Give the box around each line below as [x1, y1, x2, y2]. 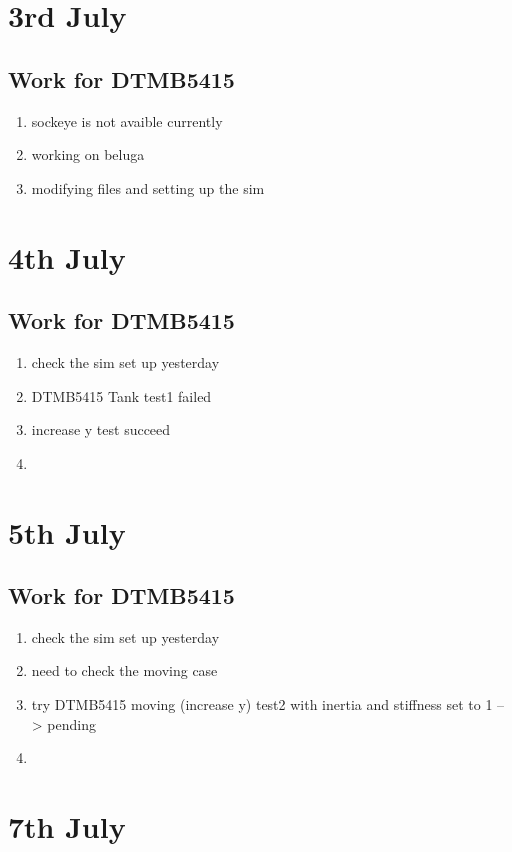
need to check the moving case [31, 660, 218, 681]
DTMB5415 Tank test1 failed [31, 385, 212, 406]
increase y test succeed [31, 419, 171, 440]
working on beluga [31, 144, 145, 165]
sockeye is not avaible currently [31, 110, 223, 131]
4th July [8, 236, 126, 277]
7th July [8, 806, 126, 847]
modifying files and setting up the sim [31, 177, 265, 198]
